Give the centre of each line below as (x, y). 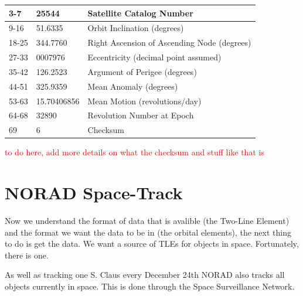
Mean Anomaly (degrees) (133, 86)
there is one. (27, 255)
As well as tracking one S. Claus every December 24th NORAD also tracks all (145, 275)
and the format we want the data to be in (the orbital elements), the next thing (148, 232)
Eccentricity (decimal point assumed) (154, 57)
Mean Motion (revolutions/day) (144, 101)
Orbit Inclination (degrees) (136, 28)
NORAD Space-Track (94, 193)
